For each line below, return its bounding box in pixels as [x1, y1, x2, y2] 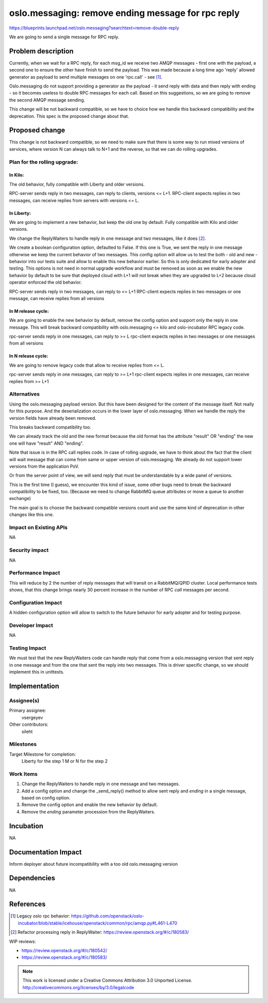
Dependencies [9, 874, 56, 883]
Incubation [9, 821, 44, 830]
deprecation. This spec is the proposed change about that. [9, 113, 129, 119]
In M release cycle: [9, 308, 49, 314]
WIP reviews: [9, 938, 36, 944]
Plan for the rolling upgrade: [9, 158, 78, 165]
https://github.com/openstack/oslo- [71, 913, 144, 919]
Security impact [9, 547, 49, 554]
